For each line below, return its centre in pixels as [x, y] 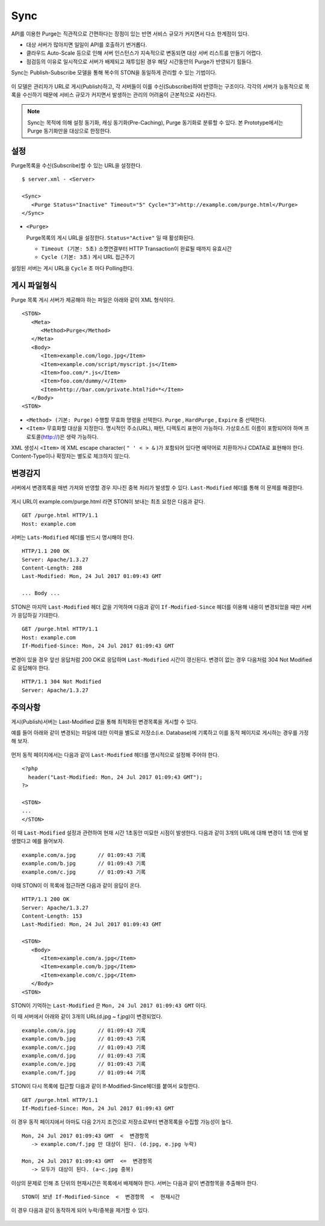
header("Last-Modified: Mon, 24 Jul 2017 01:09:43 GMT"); [115, 777]
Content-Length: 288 [52, 568]
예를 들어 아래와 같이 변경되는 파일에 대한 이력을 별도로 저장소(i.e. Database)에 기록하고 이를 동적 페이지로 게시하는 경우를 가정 [160, 733]
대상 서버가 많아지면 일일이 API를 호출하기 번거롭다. [87, 45]
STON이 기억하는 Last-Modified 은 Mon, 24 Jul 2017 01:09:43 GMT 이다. [109, 1005]
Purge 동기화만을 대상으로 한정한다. [69, 131]
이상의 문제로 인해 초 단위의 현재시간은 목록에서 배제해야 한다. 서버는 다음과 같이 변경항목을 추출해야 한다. [135, 1183]
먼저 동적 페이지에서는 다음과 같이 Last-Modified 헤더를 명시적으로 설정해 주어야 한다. [115, 755]
